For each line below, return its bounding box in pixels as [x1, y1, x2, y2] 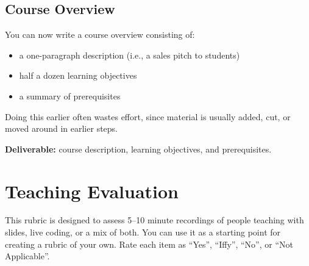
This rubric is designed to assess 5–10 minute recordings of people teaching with [5, 214, 304, 226]
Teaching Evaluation [5, 178, 179, 203]
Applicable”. [5, 250, 50, 262]
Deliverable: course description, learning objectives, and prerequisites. [5, 142, 272, 155]
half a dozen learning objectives [19, 69, 137, 82]
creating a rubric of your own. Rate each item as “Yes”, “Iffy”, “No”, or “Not [5, 237, 293, 250]
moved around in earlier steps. [5, 122, 118, 135]
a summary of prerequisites [19, 89, 121, 102]
